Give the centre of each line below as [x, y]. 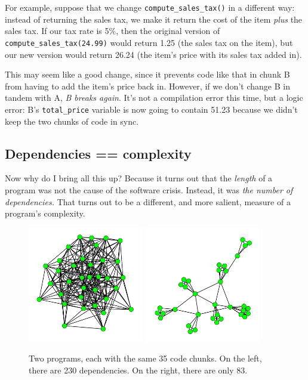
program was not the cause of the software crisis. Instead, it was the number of [149, 189]
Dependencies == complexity [98, 153]
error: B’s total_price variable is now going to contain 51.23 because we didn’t [151, 109]
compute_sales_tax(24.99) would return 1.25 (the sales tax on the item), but [149, 42]
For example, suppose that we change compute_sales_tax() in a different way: [150, 7]
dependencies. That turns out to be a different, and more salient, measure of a [148, 201]
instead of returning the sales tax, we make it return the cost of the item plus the [154, 19]
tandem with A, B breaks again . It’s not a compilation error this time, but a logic [154, 98]
